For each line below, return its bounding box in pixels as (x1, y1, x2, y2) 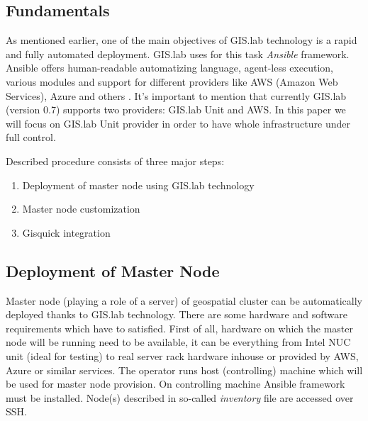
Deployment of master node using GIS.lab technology (22, 177, 255, 192)
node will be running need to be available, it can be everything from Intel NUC (6, 335, 351, 349)
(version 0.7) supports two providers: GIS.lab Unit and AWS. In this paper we (6, 102, 346, 117)
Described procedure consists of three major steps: (6, 153, 225, 168)
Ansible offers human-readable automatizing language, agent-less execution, (6, 60, 333, 75)
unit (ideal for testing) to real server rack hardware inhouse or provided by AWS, (6, 348, 359, 363)
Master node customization (22, 201, 140, 216)
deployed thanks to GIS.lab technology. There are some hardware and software (6, 307, 347, 322)
